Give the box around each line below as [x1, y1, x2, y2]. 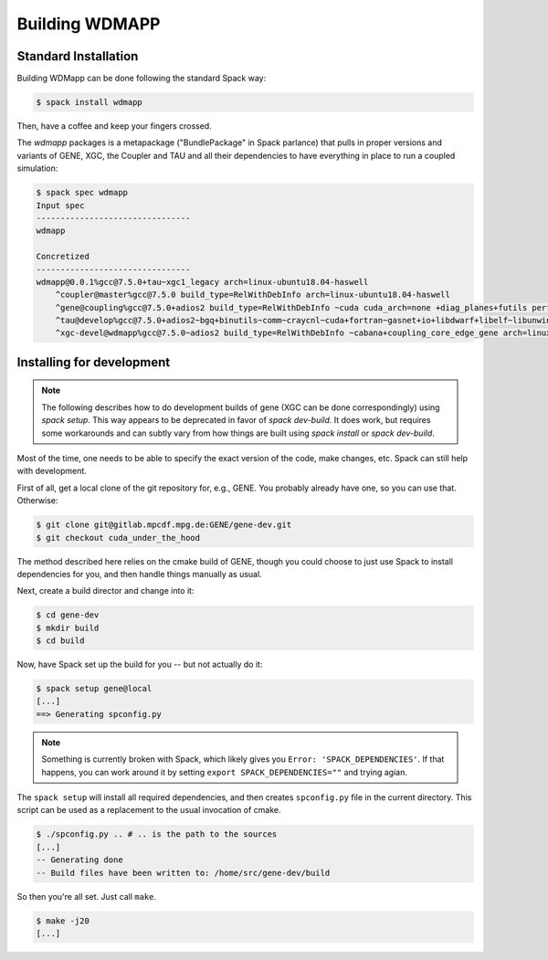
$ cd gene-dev [36, 610, 100, 620]
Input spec [36, 200, 85, 210]
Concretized [36, 251, 90, 262]
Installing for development [16, 354, 171, 370]
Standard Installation [16, 48, 139, 64]
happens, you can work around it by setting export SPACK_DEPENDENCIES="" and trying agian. [41, 766, 408, 777]
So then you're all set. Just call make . [16, 891, 157, 902]
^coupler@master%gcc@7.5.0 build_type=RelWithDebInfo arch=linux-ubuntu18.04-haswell [55, 290, 451, 301]
